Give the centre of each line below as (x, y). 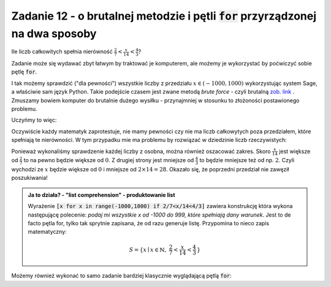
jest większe (295, 151)
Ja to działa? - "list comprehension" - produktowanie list (101, 195)
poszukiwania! (30, 178)
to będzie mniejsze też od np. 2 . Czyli (247, 160)
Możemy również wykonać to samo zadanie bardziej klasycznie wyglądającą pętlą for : (122, 276)
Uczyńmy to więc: (34, 120)
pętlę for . (24, 72)
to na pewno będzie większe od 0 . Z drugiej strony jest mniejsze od (109, 160)
